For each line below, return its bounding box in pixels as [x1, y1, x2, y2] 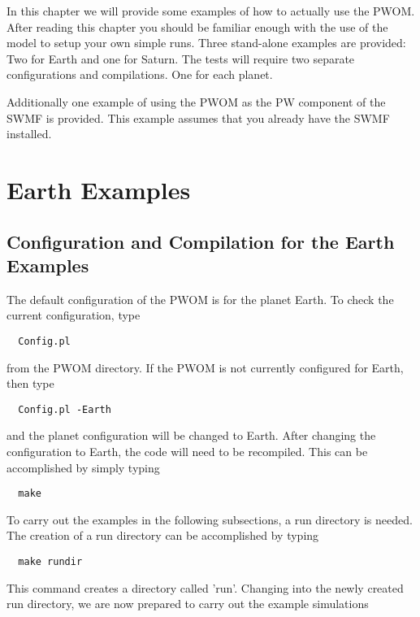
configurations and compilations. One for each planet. [6, 66, 273, 83]
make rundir [18, 556, 83, 568]
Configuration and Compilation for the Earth [6, 228, 395, 254]
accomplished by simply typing [6, 458, 160, 476]
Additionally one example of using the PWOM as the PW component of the [6, 93, 386, 110]
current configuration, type [6, 306, 141, 324]
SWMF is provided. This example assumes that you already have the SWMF [6, 109, 390, 126]
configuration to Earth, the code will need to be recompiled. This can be [6, 443, 368, 459]
